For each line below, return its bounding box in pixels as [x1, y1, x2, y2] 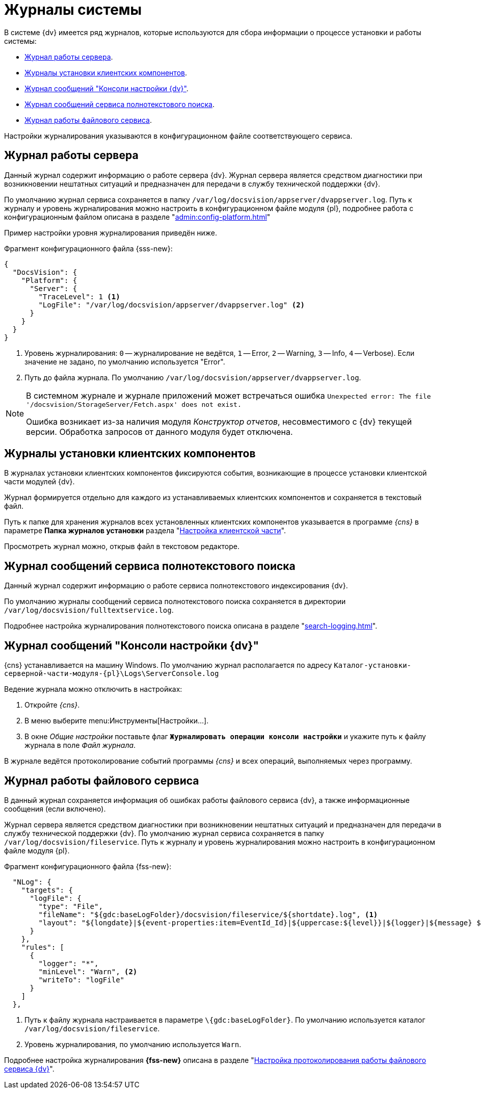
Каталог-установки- [334, 661, 412, 670]
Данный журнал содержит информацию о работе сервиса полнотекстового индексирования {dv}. [4, 581, 348, 590]
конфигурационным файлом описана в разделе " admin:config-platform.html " [4, 212, 271, 221]
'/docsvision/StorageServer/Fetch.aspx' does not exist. [26, 400, 242, 408]
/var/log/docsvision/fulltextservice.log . [4, 606, 174, 615]
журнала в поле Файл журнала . [24, 741, 136, 750]
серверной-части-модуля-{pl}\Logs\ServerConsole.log [4, 669, 219, 678]
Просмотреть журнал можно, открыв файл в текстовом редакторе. [4, 542, 240, 551]
